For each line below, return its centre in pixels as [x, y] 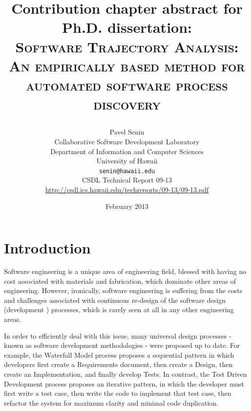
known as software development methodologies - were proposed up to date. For [122, 345]
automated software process [127, 84]
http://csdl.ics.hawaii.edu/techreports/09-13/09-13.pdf [127, 189]
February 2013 [127, 206]
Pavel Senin [127, 132]
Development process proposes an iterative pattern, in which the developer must [124, 383]
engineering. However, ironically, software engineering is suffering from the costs [123, 290]
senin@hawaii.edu [127, 171]
